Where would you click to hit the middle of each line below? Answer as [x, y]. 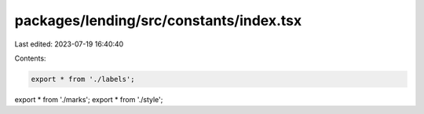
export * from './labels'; [83, 79]
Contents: [30, 58]
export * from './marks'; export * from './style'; [89, 99]
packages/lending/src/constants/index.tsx [158, 20]
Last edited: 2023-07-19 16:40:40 [69, 44]
